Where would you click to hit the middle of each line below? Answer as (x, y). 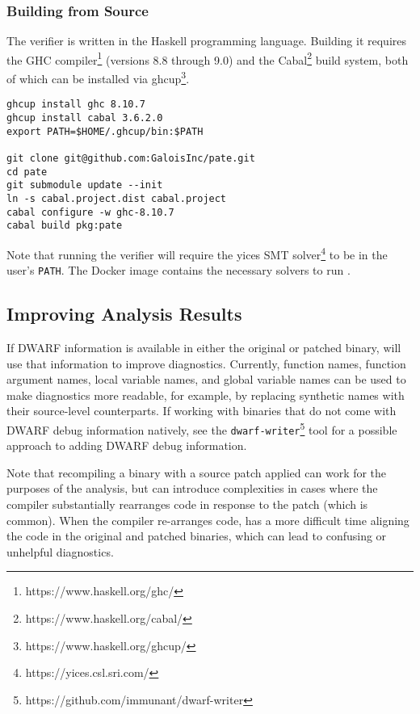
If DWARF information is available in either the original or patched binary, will (204, 347)
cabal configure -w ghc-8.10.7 (90, 212)
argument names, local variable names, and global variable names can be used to (206, 379)
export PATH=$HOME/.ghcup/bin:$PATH (105, 131)
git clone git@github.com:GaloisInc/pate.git (131, 158)
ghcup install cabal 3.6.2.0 (85, 118)
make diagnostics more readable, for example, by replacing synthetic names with (206, 395)
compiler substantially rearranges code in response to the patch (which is (187, 504)
